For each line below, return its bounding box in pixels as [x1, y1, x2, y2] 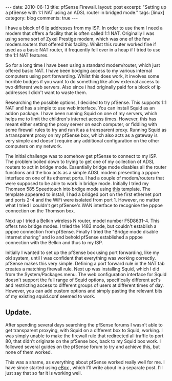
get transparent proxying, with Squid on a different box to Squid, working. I [5, 327, 163, 333]
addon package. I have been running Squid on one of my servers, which [5, 111, 158, 116]
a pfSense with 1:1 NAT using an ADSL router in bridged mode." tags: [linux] [5, 9, 165, 15]
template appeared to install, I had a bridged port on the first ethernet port [5, 191, 162, 197]
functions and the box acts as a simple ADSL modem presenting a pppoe [5, 170, 159, 175]
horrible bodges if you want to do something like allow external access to [5, 79, 160, 84]
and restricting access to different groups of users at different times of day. [5, 282, 164, 288]
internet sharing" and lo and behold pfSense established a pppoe [5, 234, 143, 240]
